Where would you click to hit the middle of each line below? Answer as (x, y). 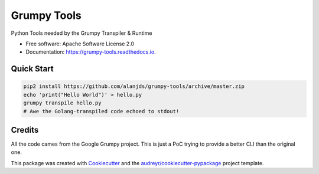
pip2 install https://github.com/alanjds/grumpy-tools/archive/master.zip (134, 86)
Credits (25, 130)
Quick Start (32, 69)
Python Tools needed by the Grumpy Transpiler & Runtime (82, 33)
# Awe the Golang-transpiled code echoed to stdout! (101, 111)
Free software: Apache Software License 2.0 (80, 44)
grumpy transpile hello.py (62, 103)
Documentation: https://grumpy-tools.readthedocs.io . (91, 52)
